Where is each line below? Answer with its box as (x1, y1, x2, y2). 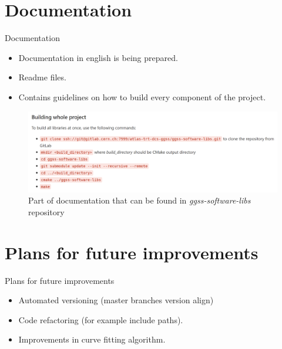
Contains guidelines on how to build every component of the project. (18, 90, 266, 103)
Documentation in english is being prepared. (18, 51, 178, 63)
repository (28, 205, 65, 218)
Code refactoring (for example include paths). (18, 313, 183, 326)
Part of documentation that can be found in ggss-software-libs (28, 194, 251, 206)
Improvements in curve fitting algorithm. (18, 333, 166, 345)
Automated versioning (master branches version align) (18, 294, 214, 306)
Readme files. (18, 71, 66, 83)
